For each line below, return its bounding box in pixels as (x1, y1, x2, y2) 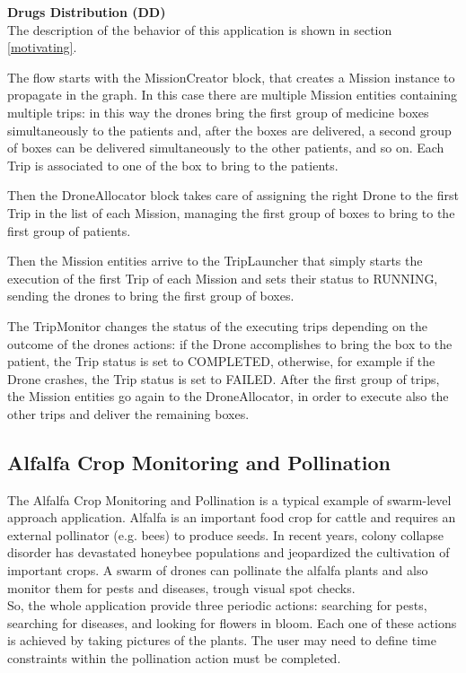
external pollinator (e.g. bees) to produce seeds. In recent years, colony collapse (7, 525, 444, 544)
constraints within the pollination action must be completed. (7, 649, 341, 668)
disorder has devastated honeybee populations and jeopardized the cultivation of (7, 543, 450, 562)
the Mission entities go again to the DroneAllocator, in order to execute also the (7, 387, 449, 406)
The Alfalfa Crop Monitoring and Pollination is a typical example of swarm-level (7, 490, 452, 509)
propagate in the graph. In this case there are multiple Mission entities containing (7, 85, 458, 104)
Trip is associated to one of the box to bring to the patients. (7, 155, 339, 174)
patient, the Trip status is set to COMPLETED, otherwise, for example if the (7, 352, 435, 371)
